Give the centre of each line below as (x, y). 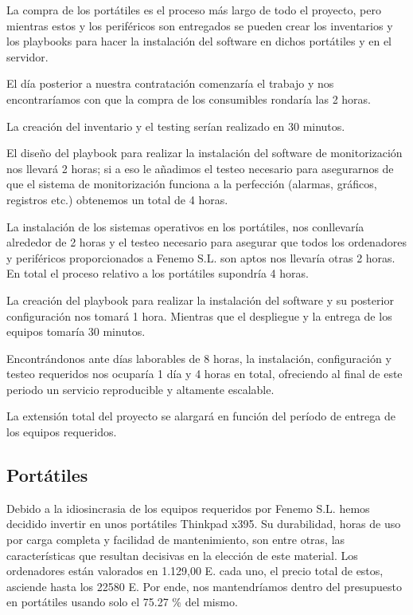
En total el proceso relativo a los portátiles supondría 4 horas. (158, 273)
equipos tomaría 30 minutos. (76, 331)
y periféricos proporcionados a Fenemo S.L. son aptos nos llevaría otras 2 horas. (201, 257)
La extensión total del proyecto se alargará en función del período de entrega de (201, 416)
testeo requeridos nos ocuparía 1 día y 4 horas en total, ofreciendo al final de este (205, 374)
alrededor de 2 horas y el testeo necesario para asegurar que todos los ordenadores (206, 242)
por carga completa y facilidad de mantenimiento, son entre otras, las (176, 540)
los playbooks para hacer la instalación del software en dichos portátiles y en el (199, 41)
